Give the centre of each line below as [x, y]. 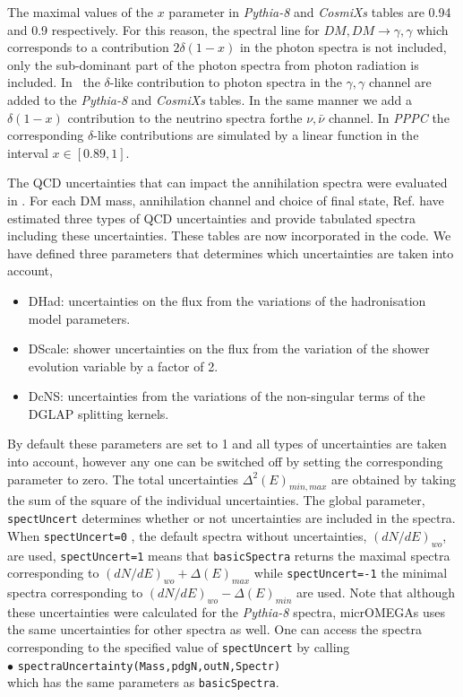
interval [28, 152]
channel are [400, 82]
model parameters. [79, 318]
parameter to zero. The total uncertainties [123, 479]
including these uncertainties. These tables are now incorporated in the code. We [229, 235]
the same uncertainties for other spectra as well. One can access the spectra [215, 629]
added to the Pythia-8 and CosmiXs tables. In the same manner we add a [210, 99]
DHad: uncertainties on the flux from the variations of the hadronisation [227, 300]
